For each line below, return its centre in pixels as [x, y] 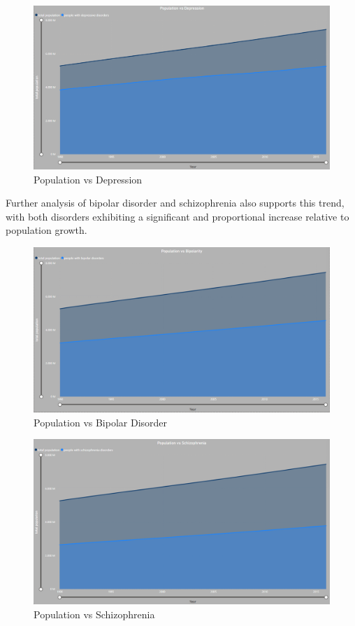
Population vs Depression [88, 179]
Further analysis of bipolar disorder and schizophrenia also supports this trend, [175, 203]
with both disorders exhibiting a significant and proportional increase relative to [177, 216]
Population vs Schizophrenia [94, 614]
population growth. [46, 230]
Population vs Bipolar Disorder [101, 422]
